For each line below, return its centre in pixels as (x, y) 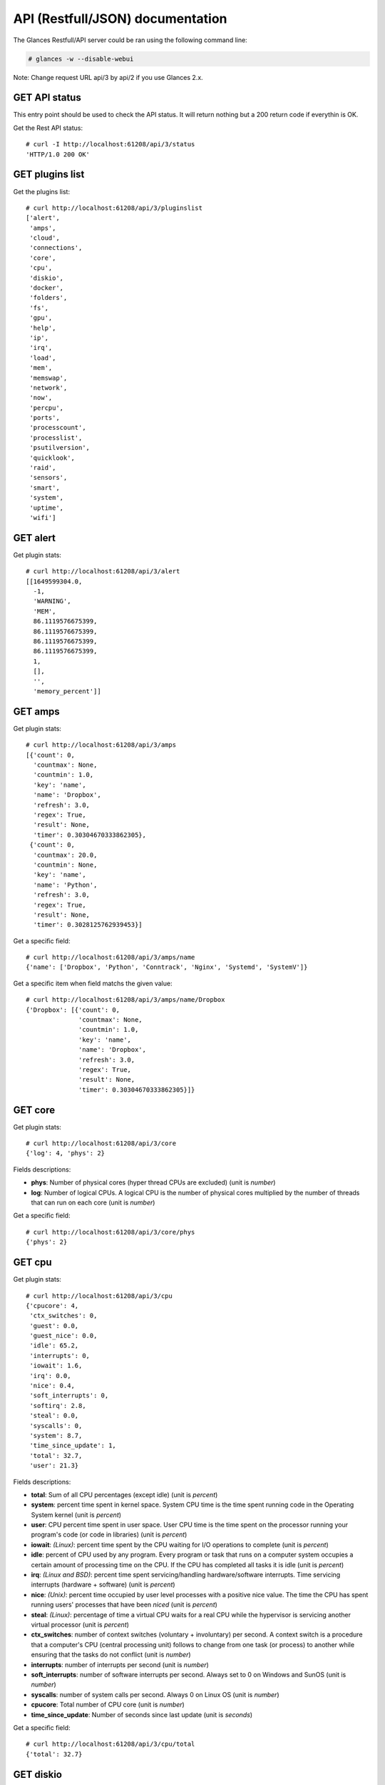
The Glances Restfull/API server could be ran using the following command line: (130, 40)
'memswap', (48, 378)
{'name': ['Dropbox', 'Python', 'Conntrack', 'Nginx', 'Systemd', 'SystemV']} (167, 967)
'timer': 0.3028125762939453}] (88, 925)
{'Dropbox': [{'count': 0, (73, 1010)
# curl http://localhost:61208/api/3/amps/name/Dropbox (125, 1000)
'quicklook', (52, 458)
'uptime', (47, 508)
